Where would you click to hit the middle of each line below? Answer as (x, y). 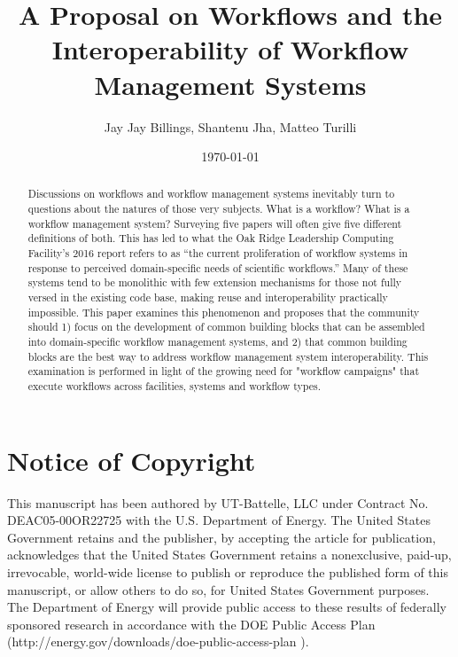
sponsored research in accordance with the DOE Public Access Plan (191, 624)
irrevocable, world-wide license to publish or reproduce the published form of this (228, 571)
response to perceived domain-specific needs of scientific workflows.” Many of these (218, 267)
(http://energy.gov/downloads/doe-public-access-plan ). (158, 641)
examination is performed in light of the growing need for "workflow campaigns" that (224, 371)
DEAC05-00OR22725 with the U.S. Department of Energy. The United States (219, 520)
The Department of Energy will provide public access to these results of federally (227, 607)
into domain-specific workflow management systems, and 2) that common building (217, 342)
